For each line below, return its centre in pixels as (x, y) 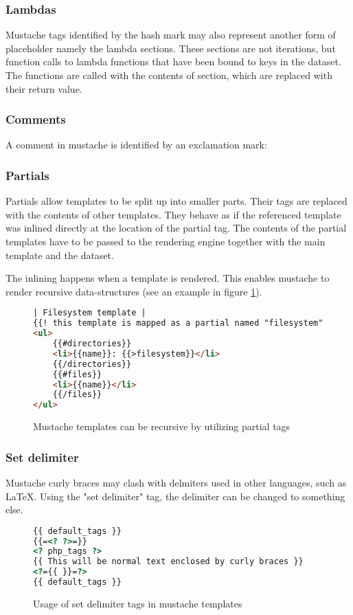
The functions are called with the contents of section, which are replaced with (169, 75)
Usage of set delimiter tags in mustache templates (138, 603)
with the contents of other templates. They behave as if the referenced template (173, 214)
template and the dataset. (60, 255)
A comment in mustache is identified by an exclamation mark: (136, 145)
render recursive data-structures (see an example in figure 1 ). (134, 291)
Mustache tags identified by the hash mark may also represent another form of (171, 35)
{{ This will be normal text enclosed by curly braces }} (168, 562)
